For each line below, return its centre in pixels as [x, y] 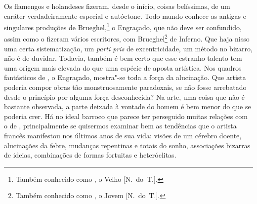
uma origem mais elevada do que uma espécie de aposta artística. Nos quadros [123, 67]
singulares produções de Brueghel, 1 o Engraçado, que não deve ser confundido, [123, 26]
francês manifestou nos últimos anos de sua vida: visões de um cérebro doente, [123, 136]
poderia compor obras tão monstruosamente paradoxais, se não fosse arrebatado [125, 87]
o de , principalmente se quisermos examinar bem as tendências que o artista [120, 126]
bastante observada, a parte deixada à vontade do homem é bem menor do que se [128, 106]
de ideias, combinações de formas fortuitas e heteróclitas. [90, 155]
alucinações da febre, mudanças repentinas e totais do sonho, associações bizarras [127, 145]
